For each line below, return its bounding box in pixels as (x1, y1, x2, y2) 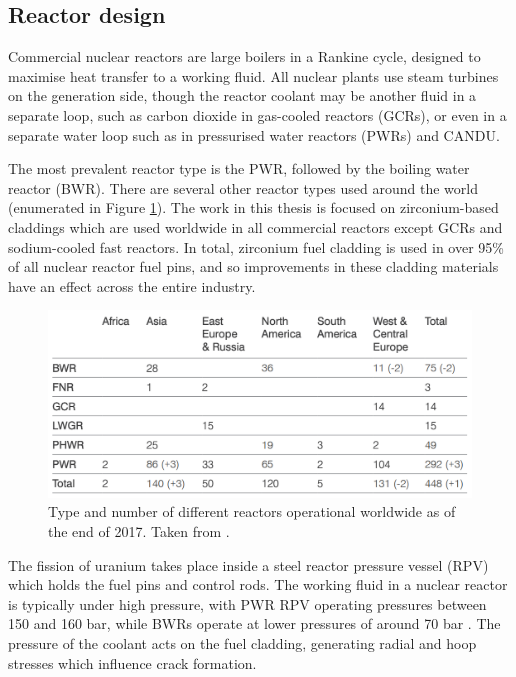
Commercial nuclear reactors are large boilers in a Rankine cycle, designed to (8, 46, 481, 67)
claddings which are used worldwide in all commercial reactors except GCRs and (8, 216, 503, 237)
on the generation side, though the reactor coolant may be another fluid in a (8, 85, 477, 106)
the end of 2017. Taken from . (48, 521, 230, 542)
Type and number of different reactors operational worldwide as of (48, 501, 456, 522)
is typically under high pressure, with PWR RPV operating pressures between (8, 593, 487, 614)
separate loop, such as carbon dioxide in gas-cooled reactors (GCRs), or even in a (8, 104, 507, 125)
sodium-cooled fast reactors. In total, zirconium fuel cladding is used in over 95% (8, 236, 504, 257)
